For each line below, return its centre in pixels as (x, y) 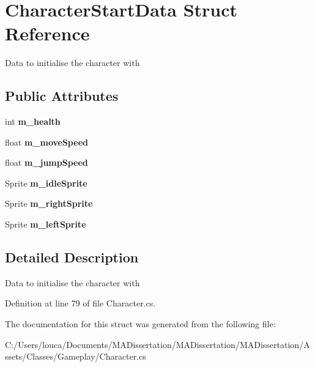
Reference (47, 33)
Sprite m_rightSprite (49, 203)
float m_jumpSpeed (46, 162)
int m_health (33, 121)
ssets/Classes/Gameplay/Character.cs (76, 356)
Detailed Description (72, 257)
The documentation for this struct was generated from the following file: (140, 324)
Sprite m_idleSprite (46, 183)
